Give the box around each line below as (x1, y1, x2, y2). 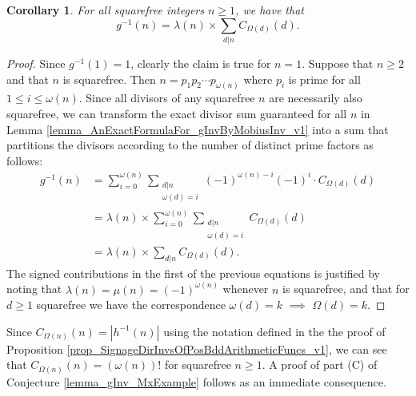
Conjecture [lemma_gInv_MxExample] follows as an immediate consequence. (6, 373, 386, 390)
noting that (6, 280, 62, 297)
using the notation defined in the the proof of (163, 323, 386, 339)
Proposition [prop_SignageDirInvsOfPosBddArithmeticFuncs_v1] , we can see (6, 340, 387, 357)
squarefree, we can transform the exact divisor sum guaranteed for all (6, 105, 347, 121)
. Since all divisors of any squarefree (78, 89, 255, 106)
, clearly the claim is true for (130, 54, 271, 71)
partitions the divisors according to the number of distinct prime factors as (6, 137, 374, 153)
